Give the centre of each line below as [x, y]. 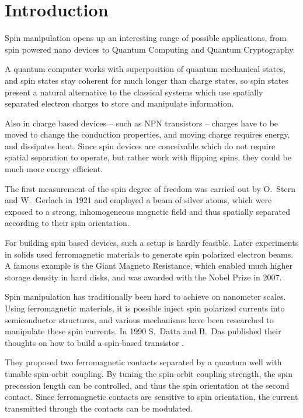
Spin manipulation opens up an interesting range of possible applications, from [146, 38]
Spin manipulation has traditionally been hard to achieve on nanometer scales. [145, 297]
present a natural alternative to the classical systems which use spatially [134, 92]
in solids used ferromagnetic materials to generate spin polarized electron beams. [149, 254]
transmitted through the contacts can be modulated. [99, 408]
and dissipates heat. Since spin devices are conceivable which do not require [140, 145]
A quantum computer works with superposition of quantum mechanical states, [145, 69]
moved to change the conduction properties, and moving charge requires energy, [147, 134]
